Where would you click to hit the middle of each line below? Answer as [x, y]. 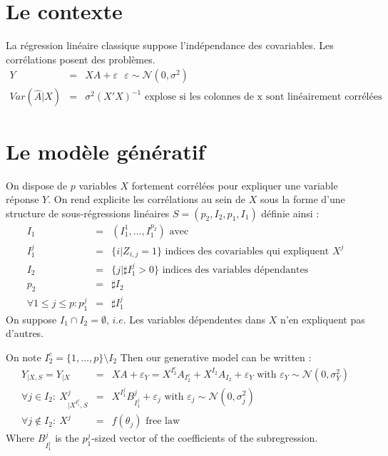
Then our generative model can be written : [216, 357]
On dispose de [37, 185]
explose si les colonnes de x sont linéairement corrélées [263, 97]
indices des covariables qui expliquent [247, 251]
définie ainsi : [290, 213]
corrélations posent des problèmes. [81, 59]
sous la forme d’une [302, 199]
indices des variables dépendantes [235, 270]
